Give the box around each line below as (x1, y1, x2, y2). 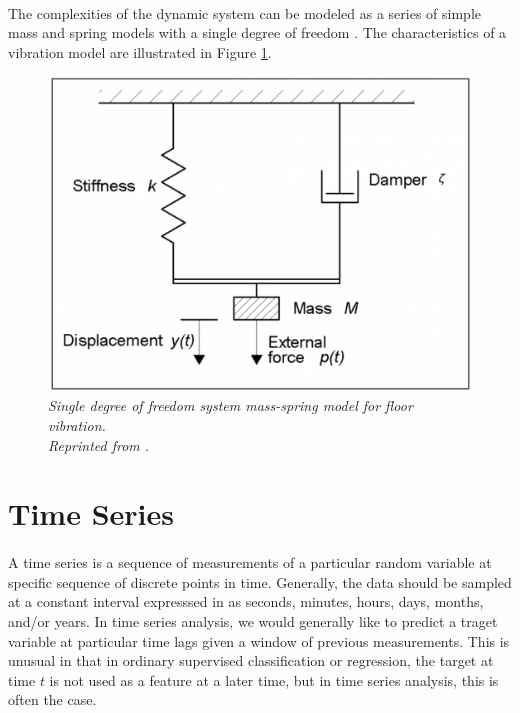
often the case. (8, 689, 97, 710)
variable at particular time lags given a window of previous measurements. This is (8, 630, 510, 651)
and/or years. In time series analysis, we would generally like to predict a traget (8, 611, 498, 632)
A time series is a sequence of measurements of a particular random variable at (8, 552, 492, 573)
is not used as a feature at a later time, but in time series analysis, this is (49, 669, 499, 690)
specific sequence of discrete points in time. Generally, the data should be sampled (8, 571, 512, 592)
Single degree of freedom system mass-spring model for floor (48, 395, 413, 416)
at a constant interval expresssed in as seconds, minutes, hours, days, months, (8, 591, 484, 612)
